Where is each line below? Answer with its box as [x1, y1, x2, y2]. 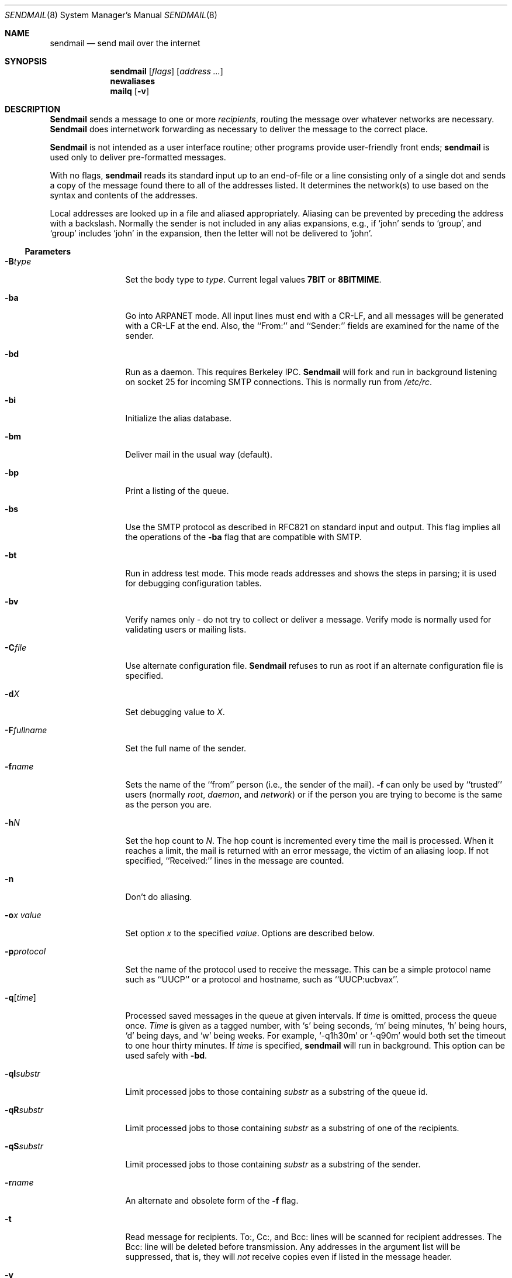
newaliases [110, 76, 155, 86]
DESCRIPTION [5, 104, 61, 114]
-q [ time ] [5, 992, 36, 1002]
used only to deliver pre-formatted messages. [50, 152, 226, 162]
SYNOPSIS [5, 56, 47, 66]
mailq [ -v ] [110, 86, 150, 96]
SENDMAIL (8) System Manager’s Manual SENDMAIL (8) [5, 10, 217, 20]
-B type [5, 256, 32, 266]
